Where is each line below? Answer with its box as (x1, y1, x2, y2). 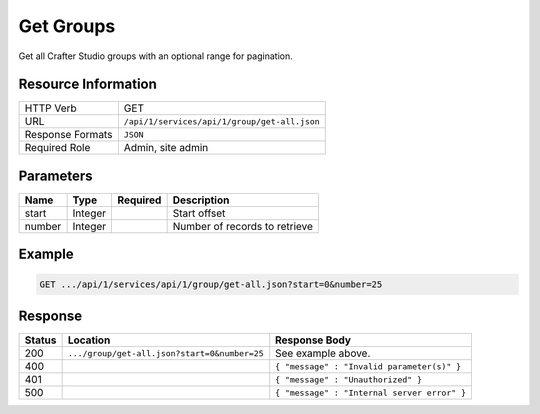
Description (172, 193, 230, 207)
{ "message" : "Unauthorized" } (275, 374, 423, 385)
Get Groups (18, 15, 116, 37)
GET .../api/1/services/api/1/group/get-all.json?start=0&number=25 (39, 278, 383, 290)
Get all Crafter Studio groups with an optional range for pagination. (18, 50, 294, 62)
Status (24, 333, 57, 347)
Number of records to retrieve (172, 219, 314, 233)
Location (67, 333, 111, 347)
